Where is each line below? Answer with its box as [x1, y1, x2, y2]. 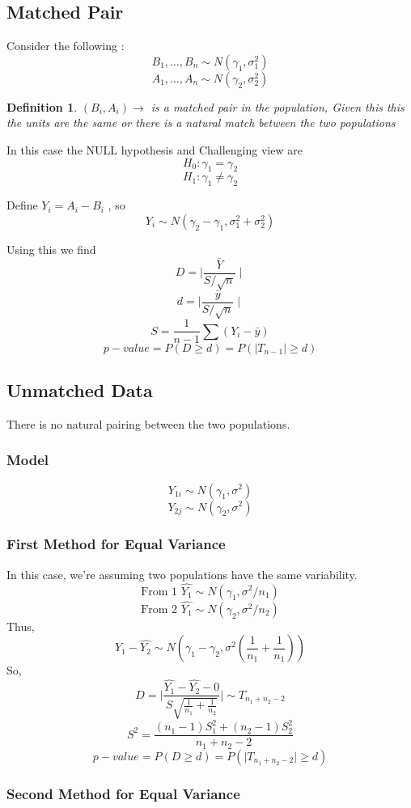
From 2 [141, 603, 178, 616]
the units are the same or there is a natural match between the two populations [6, 114, 396, 131]
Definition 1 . [6, 98, 78, 115]
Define [6, 197, 38, 214]
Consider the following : [6, 37, 125, 54]
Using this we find [6, 240, 96, 257]
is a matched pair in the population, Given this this [150, 98, 405, 115]
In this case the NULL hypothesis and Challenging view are [6, 141, 303, 158]
